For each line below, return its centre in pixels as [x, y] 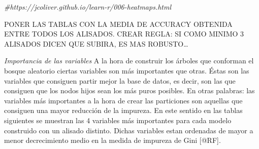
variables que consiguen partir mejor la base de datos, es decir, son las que [120, 80]
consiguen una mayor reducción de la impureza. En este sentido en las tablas [123, 110]
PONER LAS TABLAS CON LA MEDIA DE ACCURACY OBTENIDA [118, 24]
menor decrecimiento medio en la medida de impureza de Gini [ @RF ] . [112, 140]
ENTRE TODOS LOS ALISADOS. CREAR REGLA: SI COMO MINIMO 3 [124, 34]
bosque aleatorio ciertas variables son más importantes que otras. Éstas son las [127, 70]
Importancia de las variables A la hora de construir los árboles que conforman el [129, 61]
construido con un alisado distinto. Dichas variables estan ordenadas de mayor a [129, 130]
